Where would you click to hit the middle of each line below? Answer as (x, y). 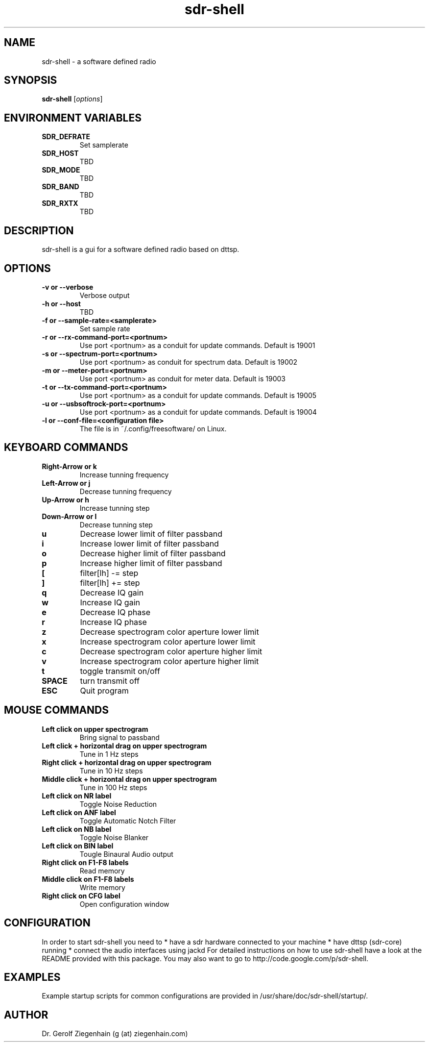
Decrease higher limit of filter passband (153, 553)
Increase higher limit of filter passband (151, 563)
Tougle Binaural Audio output (126, 854)
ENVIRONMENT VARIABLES (73, 118)
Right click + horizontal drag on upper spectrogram (127, 762)
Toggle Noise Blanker (114, 837)
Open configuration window (124, 904)
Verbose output (105, 295)
